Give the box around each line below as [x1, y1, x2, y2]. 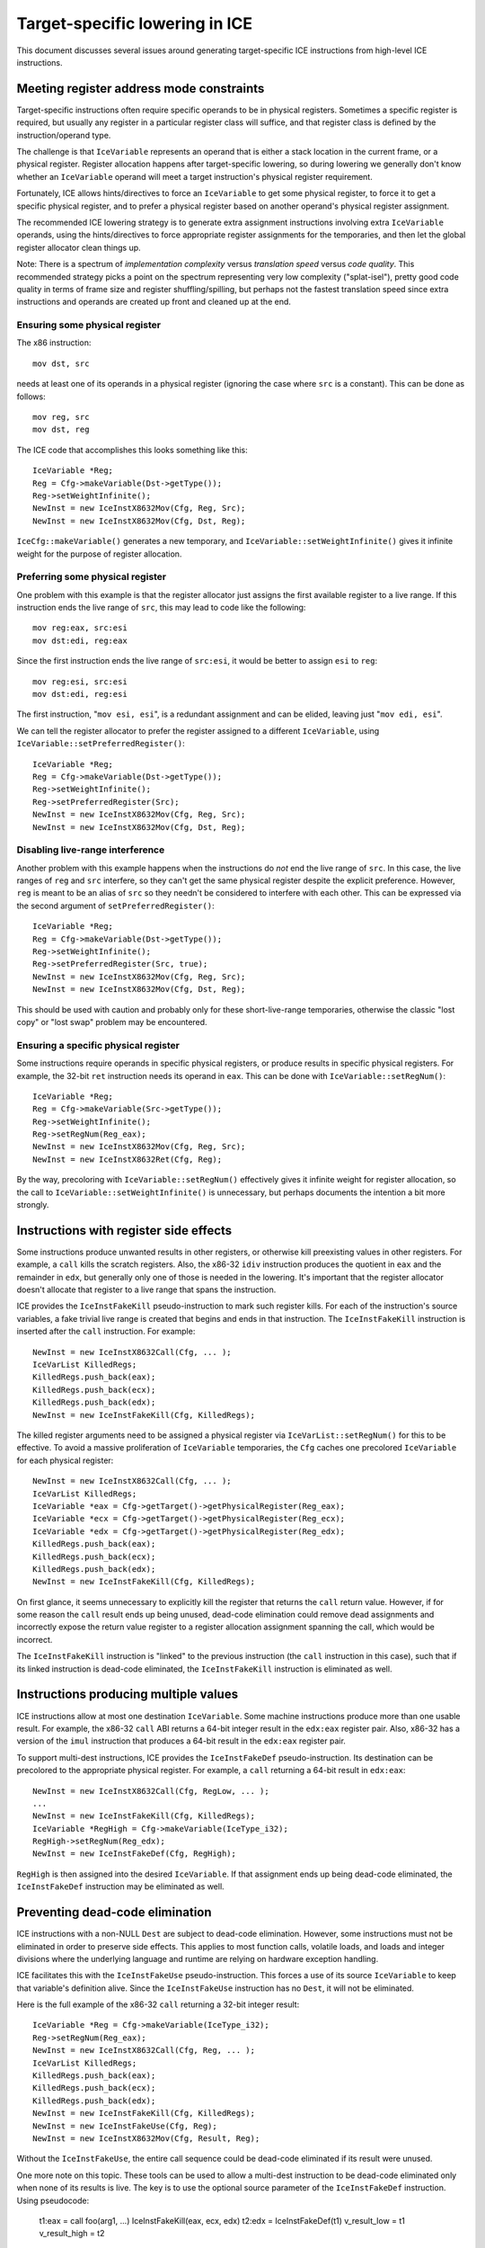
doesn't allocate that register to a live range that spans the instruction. [16, 1284, 277, 1295]
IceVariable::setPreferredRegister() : [16, 738, 186, 749]
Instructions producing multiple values [16, 1687, 238, 1702]
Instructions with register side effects [16, 1223, 233, 1238]
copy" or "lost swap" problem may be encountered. [16, 1016, 207, 1027]
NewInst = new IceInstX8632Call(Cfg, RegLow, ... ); [32, 1786, 269, 1796]
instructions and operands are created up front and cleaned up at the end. [16, 297, 292, 308]
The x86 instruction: [16, 337, 92, 348]
